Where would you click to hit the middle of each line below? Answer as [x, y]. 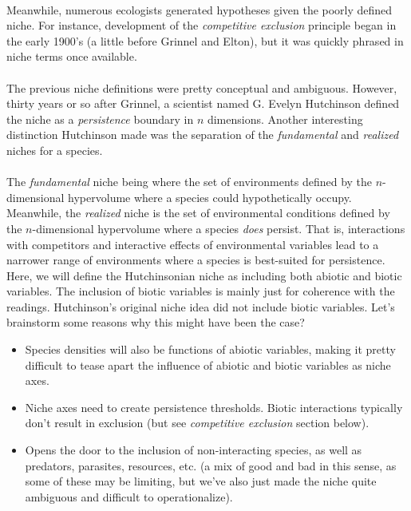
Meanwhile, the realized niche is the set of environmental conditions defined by [198, 213]
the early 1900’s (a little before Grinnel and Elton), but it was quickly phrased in [205, 40]
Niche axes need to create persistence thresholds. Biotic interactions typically [214, 407]
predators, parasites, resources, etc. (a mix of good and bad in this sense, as [211, 465]
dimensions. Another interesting [285, 119]
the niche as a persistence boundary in [100, 119]
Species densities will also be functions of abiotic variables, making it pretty [210, 349]
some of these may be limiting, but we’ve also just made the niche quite [201, 481]
